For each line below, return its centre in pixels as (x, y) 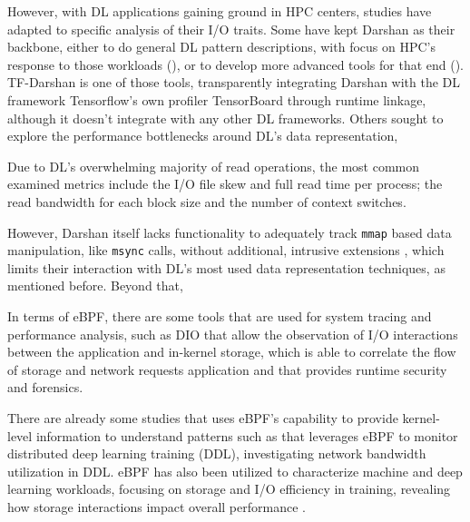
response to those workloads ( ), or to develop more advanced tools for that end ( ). (236, 64)
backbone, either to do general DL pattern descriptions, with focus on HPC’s (222, 47)
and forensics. (45, 387)
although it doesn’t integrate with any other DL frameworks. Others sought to (225, 118)
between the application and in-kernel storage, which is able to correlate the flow (232, 352)
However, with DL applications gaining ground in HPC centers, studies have (220, 11)
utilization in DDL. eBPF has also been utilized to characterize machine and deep (235, 471)
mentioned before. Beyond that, (95, 286)
